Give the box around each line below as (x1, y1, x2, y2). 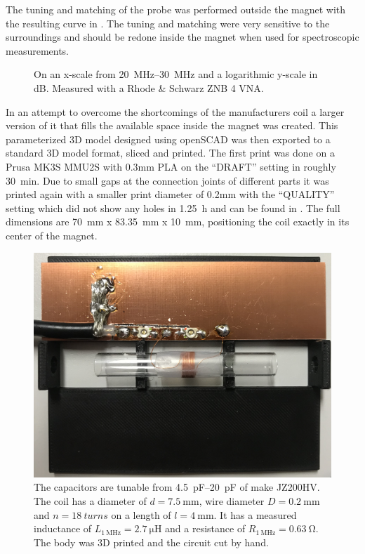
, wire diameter (199, 494, 265, 508)
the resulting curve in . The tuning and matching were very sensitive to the (6, 15, 330, 30)
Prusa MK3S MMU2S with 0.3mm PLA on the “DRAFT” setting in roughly (6, 159, 336, 173)
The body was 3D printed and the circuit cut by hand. (34, 534, 269, 549)
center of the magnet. (6, 227, 98, 242)
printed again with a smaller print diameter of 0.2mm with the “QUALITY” (6, 187, 335, 202)
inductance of (34, 521, 92, 536)
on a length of (111, 507, 171, 522)
